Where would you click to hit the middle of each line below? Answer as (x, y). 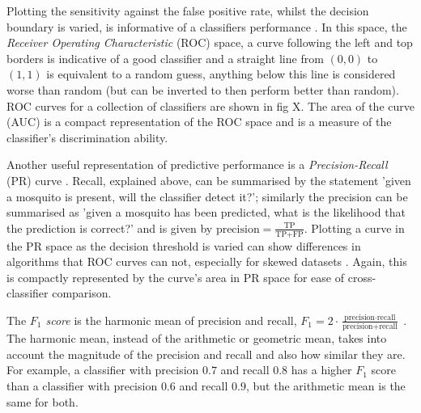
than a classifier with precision (82, 386)
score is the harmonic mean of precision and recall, (171, 320)
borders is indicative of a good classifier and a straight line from (165, 58)
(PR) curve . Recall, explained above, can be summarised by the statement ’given (209, 180)
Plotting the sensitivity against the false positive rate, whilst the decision (188, 11)
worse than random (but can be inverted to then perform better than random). (203, 89)
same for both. (43, 401)
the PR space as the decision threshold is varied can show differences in (184, 245)
